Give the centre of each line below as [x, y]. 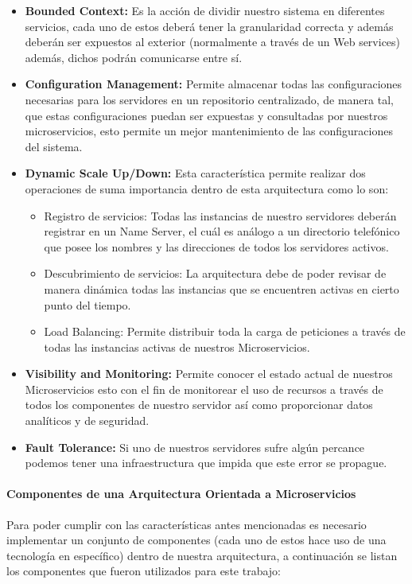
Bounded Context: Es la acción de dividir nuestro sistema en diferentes [205, 10]
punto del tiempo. [87, 304]
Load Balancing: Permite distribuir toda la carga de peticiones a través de [225, 331]
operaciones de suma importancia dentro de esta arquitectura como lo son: [207, 188]
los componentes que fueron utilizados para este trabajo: [144, 571]
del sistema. [54, 146]
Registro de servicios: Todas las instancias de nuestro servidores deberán [220, 215]
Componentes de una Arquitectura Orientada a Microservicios [181, 494]
